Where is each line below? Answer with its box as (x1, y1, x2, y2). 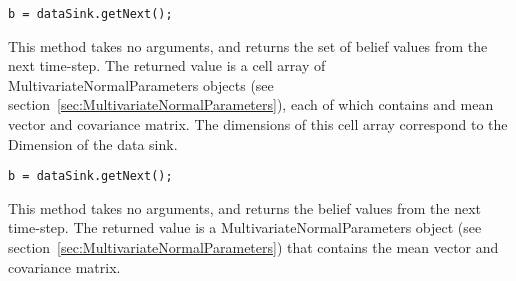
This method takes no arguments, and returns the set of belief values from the (8, 35, 488, 56)
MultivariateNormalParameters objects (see (8, 74, 274, 95)
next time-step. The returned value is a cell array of (8, 55, 326, 76)
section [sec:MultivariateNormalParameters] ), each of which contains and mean (8, 94, 494, 115)
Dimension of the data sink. (8, 133, 178, 154)
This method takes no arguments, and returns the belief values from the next (8, 197, 482, 218)
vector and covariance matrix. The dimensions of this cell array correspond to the (8, 114, 508, 135)
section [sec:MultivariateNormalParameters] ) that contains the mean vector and (8, 237, 499, 258)
